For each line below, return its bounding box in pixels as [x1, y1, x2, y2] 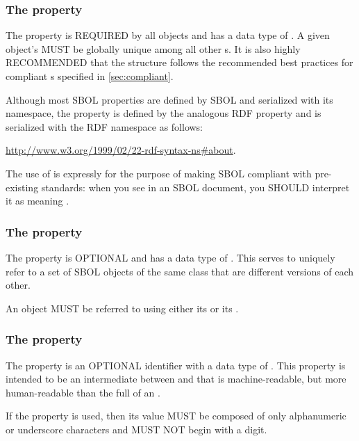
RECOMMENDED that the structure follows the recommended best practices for [6, 55, 353, 70]
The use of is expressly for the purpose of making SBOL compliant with [6, 166, 312, 180]
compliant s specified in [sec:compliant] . [6, 69, 174, 83]
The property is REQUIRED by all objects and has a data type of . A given [6, 28, 330, 42]
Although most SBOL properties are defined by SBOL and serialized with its [6, 92, 333, 106]
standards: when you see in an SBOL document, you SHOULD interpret [41, 179, 350, 194]
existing [6, 179, 39, 194]
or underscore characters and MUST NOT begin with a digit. [6, 422, 267, 436]
